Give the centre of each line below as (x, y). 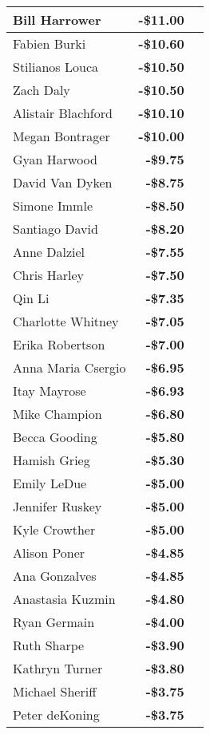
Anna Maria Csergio (69, 367)
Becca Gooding (55, 437)
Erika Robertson (59, 344)
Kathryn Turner (58, 668)
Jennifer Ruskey (57, 506)
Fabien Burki (50, 43)
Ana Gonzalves (55, 576)
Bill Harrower (57, 20)
